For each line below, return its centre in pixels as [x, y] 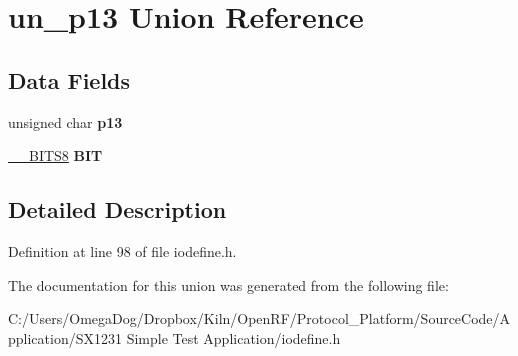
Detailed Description [117, 209]
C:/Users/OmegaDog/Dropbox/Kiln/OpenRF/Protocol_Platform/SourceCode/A [259, 318]
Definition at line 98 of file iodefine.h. [122, 250]
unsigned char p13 [65, 121]
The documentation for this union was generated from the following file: [228, 284]
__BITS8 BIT [55, 155]
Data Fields [69, 79]
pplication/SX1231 [65, 337]
